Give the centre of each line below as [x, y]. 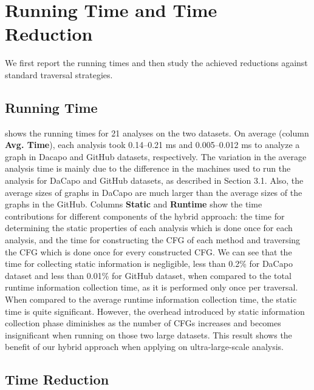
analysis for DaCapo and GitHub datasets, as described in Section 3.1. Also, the [154, 180]
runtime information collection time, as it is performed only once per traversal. [152, 287]
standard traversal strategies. [59, 74]
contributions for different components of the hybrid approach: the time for [145, 216]
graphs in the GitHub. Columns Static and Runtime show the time [134, 204]
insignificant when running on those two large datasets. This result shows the [148, 335]
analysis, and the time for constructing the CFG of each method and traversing [153, 240]
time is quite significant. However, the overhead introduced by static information [155, 311]
